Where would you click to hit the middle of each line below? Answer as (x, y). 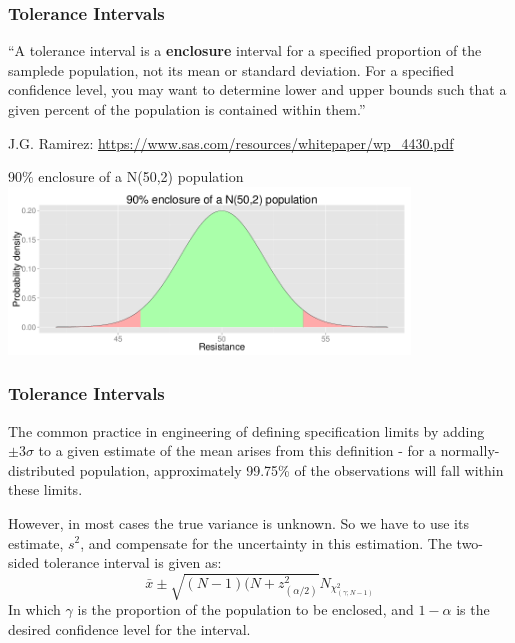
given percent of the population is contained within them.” (187, 109)
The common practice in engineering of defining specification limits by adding (246, 430)
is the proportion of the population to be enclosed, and (245, 609)
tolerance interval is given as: (132, 562)
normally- (470, 450)
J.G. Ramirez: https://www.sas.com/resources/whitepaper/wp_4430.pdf (231, 142)
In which (34, 609)
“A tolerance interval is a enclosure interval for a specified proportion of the (245, 50)
